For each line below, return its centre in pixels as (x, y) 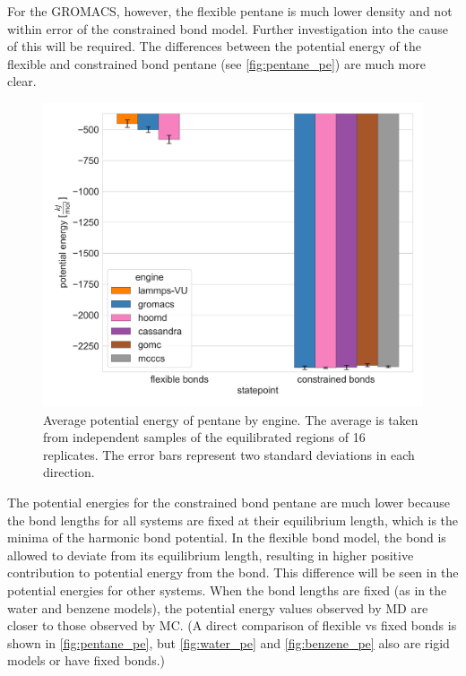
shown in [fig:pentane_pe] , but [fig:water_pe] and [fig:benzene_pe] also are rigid (229, 642)
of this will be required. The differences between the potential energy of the (214, 46)
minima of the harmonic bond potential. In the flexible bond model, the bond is (227, 537)
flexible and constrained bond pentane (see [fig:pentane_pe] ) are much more (216, 63)
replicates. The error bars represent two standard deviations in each (229, 454)
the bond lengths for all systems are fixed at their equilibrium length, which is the (233, 520)
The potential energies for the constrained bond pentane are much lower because (229, 503)
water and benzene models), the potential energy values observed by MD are (218, 607)
